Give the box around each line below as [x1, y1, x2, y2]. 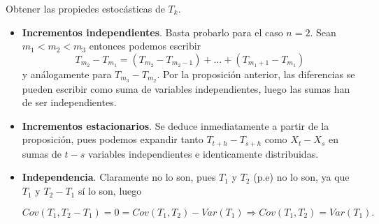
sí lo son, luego [78, 184, 142, 198]
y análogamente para [22, 66, 112, 81]
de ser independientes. [22, 95, 117, 110]
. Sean [310, 24, 336, 39]
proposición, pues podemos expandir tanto [22, 132, 203, 147]
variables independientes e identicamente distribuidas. [88, 146, 319, 160]
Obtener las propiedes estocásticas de [6, 1, 165, 15]
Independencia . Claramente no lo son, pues [22, 170, 216, 184]
